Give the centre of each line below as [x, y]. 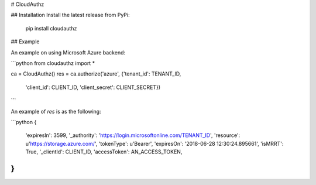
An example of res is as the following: [56, 111]
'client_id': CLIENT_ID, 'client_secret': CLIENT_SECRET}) [93, 87]
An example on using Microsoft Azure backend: [68, 52]
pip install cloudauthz [51, 28]
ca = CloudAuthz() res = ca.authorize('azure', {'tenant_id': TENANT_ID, [96, 74]
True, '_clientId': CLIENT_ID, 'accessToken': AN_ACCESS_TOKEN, [104, 152]
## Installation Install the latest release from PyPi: [70, 15]
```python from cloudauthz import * [53, 63]
